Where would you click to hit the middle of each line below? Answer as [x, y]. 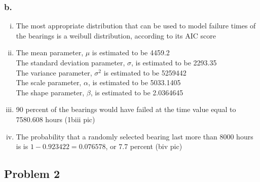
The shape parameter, [50, 92]
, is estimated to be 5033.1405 [134, 82]
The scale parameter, [49, 82]
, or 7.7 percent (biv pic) [144, 146]
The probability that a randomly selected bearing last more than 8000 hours [135, 136]
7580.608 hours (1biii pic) [55, 119]
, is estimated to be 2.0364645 [137, 92]
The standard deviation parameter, [70, 62]
